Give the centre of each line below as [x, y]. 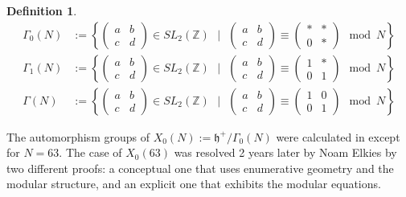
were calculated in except [338, 136]
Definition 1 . [42, 10]
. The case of [90, 152]
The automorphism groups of [78, 136]
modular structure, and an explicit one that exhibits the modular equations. [194, 184]
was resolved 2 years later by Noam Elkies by [285, 152]
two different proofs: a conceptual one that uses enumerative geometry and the [200, 168]
